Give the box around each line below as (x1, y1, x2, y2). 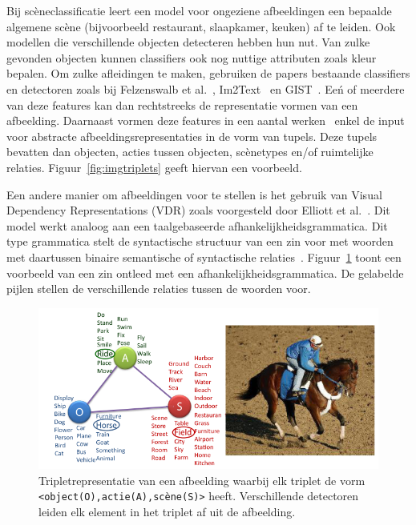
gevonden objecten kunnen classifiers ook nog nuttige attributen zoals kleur (6, 49, 377, 66)
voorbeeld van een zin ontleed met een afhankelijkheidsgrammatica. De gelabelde (6, 264, 404, 281)
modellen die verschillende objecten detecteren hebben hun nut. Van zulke (6, 34, 370, 50)
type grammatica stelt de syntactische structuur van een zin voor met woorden (6, 233, 394, 250)
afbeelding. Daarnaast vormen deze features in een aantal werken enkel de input (6, 112, 405, 129)
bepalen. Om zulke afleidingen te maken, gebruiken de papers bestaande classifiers (6, 65, 410, 82)
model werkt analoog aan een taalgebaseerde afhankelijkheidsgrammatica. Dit (6, 217, 388, 234)
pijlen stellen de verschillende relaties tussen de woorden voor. (6, 280, 311, 297)
